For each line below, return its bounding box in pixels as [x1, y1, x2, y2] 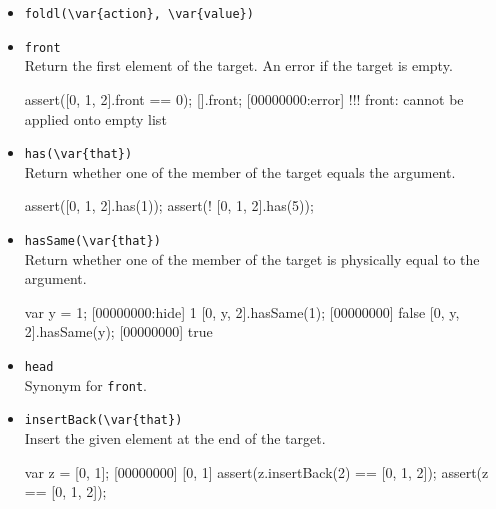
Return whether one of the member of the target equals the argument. [24, 161, 456, 182]
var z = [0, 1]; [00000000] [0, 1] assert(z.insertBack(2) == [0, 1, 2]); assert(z [24, 461, 489, 482]
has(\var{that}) [24, 147, 133, 162]
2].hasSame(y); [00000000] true [24, 321, 213, 342]
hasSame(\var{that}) [24, 233, 161, 248]
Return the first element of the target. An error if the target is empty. [24, 55, 453, 76]
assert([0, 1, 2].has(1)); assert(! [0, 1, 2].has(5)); [24, 195, 314, 216]
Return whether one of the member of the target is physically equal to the [24, 248, 480, 269]
